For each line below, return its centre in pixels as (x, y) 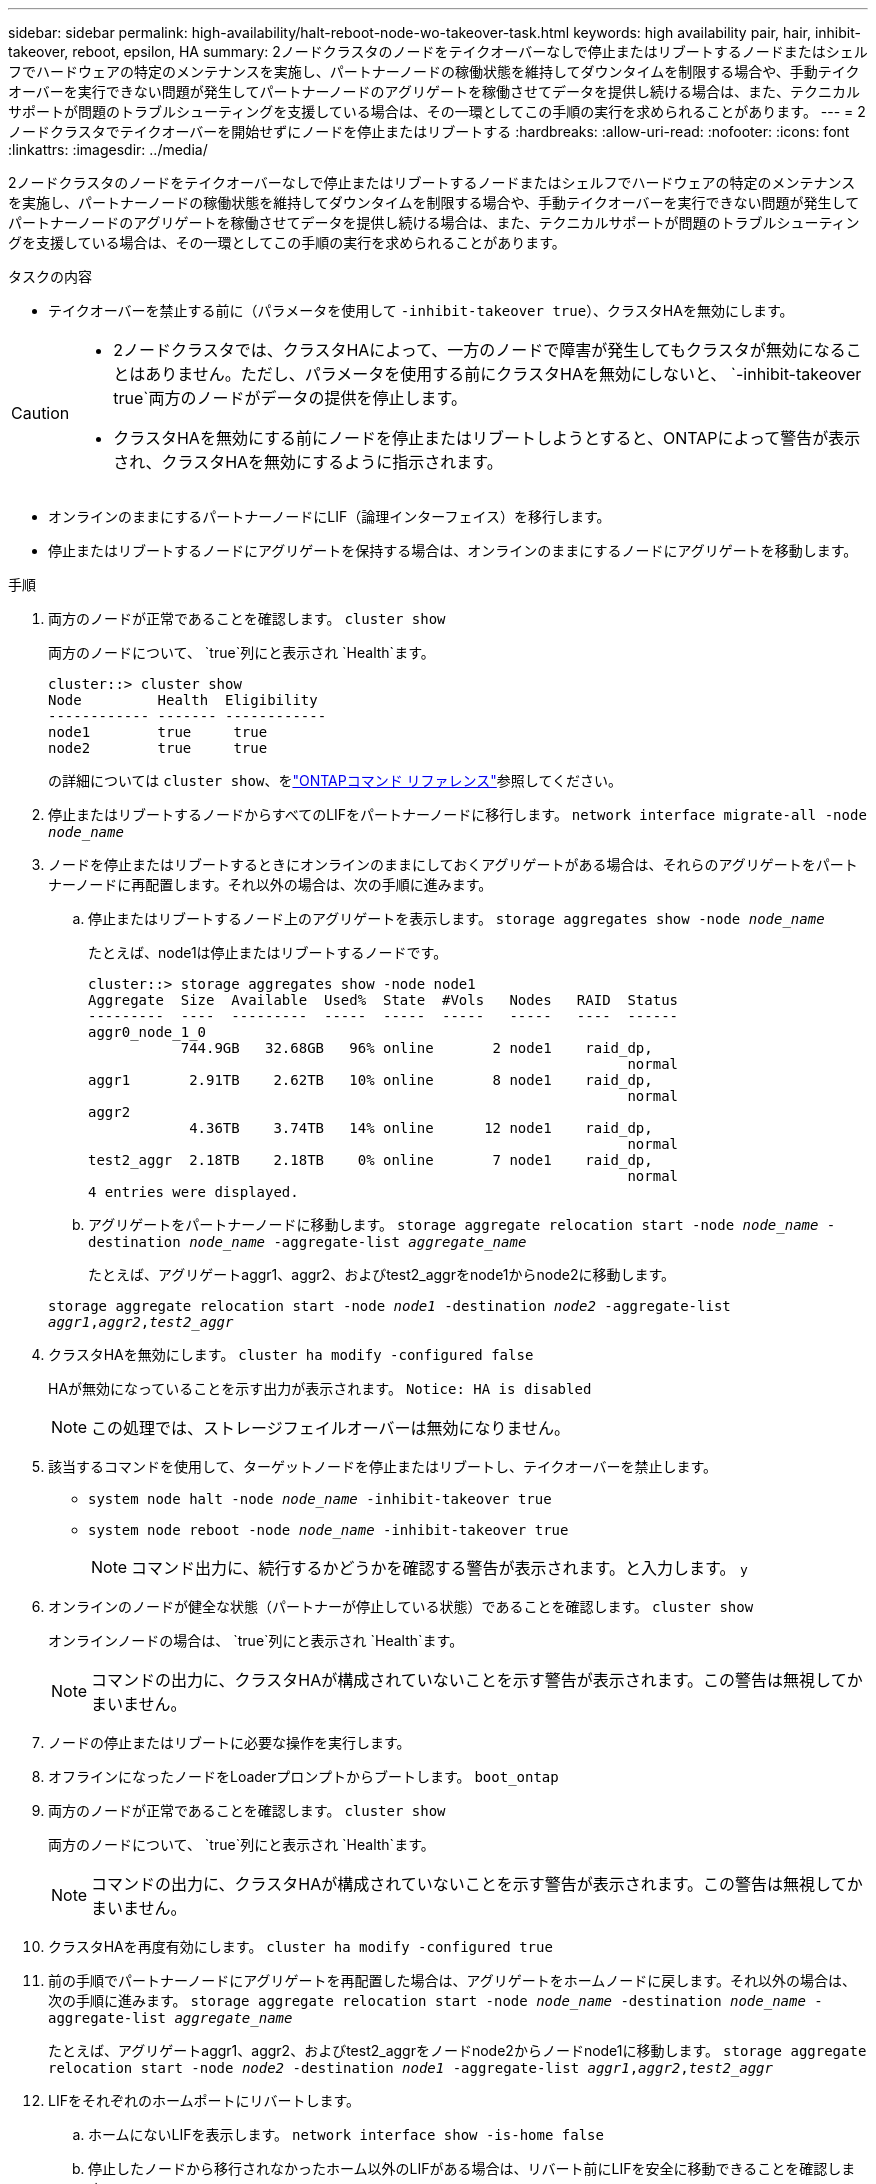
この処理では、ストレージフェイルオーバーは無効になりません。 (331, 1428)
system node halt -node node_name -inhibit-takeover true (320, 1499)
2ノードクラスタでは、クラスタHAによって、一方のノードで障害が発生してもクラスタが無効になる (479, 350)
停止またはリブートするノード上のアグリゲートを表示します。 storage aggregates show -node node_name (456, 918)
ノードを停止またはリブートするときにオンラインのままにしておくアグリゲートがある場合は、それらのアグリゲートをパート (453, 864)
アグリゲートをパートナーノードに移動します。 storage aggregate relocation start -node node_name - (462, 1224)
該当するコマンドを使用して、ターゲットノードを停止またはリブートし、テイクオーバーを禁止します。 (383, 1466)
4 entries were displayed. (193, 1192)
